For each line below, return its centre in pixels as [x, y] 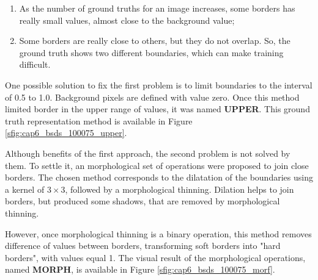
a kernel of [25, 189]
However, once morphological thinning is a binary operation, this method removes [158, 233]
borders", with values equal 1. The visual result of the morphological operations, [155, 257]
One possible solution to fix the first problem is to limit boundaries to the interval [159, 84]
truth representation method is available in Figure [99, 120]
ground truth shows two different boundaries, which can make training [151, 52]
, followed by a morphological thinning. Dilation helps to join [179, 189]
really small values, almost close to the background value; [127, 20]
